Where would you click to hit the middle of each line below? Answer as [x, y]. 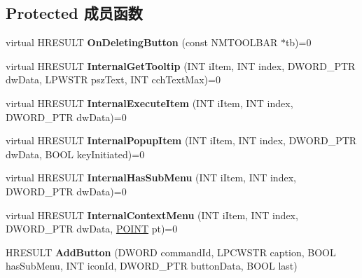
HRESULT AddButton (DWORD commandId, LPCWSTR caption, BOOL [171, 252]
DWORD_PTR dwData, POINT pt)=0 [92, 229]
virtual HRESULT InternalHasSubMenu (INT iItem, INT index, [151, 178]
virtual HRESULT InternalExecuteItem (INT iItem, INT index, [149, 103]
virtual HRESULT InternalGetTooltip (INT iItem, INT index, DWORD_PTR [181, 65]
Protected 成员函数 [74, 13]
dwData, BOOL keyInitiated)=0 [75, 154]
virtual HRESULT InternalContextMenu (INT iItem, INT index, [152, 215]
